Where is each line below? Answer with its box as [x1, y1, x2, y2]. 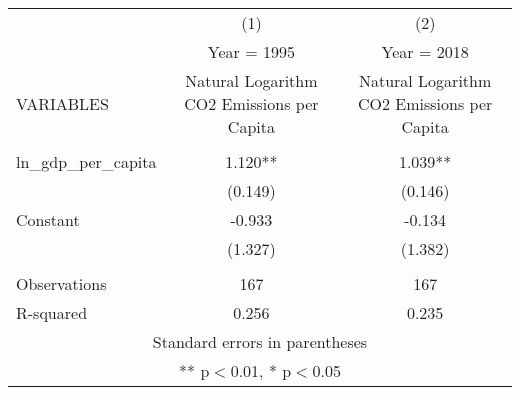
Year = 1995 [207, 40, 295, 63]
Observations [16, 272, 107, 295]
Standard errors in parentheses [152, 330, 368, 353]
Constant [16, 208, 80, 231]
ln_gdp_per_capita [16, 150, 157, 173]
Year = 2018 [381, 40, 469, 63]
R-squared [16, 301, 88, 324]
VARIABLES [16, 92, 109, 115]
